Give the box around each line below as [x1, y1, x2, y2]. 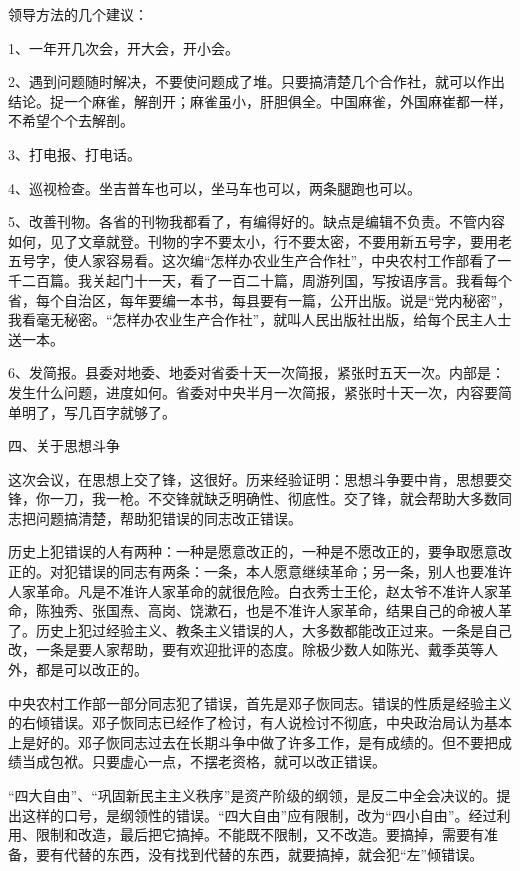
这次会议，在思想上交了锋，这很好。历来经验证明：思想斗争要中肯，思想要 [8, 468, 498, 489]
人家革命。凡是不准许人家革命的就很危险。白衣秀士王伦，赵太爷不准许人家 [8, 580, 498, 601]
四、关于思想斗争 [8, 435, 120, 456]
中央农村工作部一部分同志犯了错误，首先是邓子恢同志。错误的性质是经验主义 [8, 692, 512, 713]
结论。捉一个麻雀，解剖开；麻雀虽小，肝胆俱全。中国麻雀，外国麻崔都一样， [8, 90, 512, 111]
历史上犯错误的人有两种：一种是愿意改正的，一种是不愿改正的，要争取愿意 [8, 541, 498, 562]
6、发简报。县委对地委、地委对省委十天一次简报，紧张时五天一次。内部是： [8, 362, 505, 383]
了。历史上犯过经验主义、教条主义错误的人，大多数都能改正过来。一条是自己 [8, 619, 512, 640]
